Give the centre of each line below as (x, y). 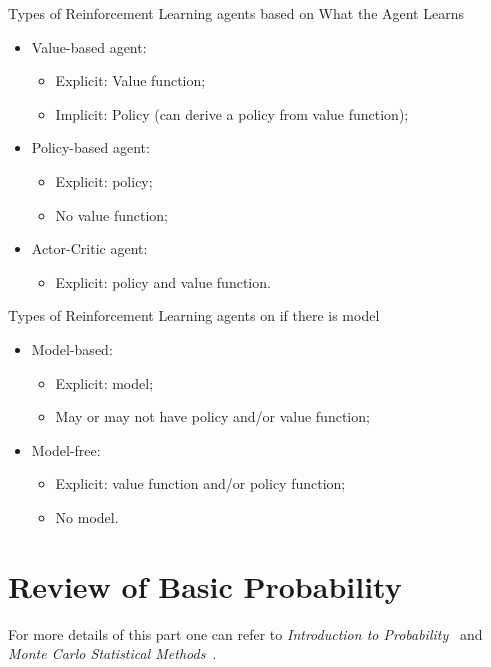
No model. (87, 516)
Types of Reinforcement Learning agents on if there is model (194, 315)
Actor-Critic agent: (89, 248)
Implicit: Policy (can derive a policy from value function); (232, 113)
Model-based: (72, 348)
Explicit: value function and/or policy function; (200, 483)
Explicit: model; (104, 382)
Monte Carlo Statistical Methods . (112, 653)
